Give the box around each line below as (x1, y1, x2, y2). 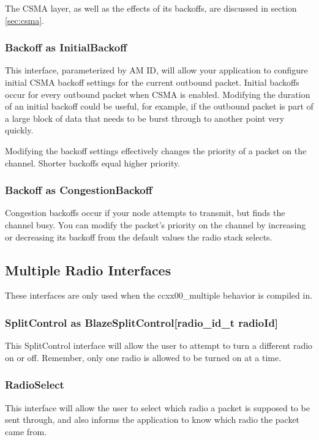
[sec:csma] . (5, 13, 44, 26)
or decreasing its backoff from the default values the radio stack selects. (5, 230, 272, 243)
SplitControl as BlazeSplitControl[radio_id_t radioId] (5, 315, 279, 330)
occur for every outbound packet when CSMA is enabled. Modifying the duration (5, 88, 310, 100)
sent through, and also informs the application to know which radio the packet (5, 413, 300, 426)
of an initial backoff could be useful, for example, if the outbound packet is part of (5, 100, 313, 113)
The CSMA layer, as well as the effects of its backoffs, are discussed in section (5, 2, 297, 14)
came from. (5, 425, 47, 438)
